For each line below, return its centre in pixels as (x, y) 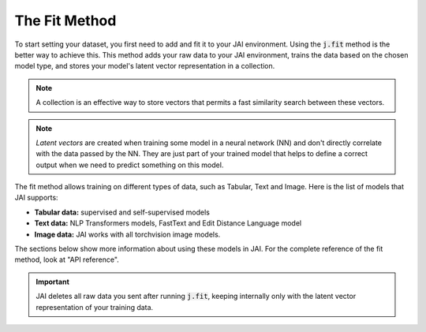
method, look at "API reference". (67, 259)
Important (53, 282)
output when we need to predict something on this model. (130, 165)
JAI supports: (36, 198)
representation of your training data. (95, 307)
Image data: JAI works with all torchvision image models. (127, 234)
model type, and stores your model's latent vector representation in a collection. (145, 66)
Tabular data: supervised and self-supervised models (122, 212)
